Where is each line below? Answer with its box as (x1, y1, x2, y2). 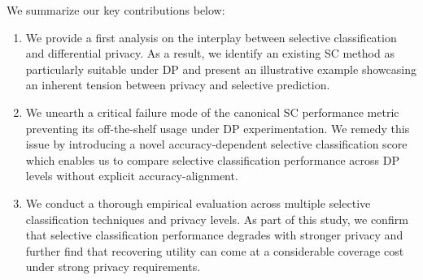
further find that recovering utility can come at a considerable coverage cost (25, 242, 404, 259)
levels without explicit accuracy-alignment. (25, 167, 238, 184)
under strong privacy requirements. (25, 258, 201, 275)
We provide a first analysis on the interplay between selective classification (25, 28, 397, 45)
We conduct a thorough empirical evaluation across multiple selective (25, 194, 371, 211)
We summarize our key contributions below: (7, 2, 225, 18)
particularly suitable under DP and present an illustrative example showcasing (25, 60, 416, 77)
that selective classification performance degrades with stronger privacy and (25, 226, 403, 243)
